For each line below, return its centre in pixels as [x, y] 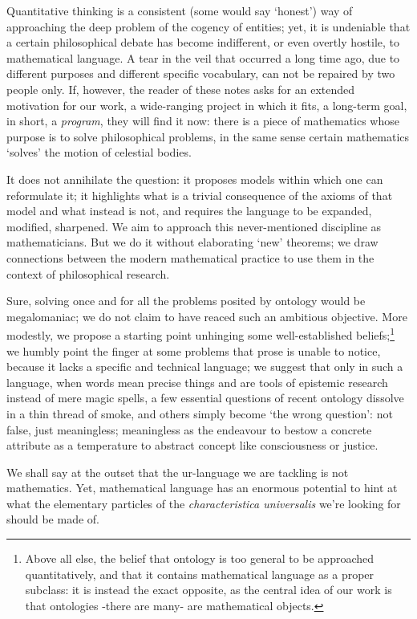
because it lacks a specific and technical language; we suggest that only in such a [205, 367]
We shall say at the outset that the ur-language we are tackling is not [178, 472]
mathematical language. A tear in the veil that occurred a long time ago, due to [203, 57]
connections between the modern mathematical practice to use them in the [190, 257]
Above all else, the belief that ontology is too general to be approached [200, 558]
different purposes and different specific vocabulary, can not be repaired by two [201, 73]
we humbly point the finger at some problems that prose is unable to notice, [194, 350]
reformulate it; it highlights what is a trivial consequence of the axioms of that [200, 195]
